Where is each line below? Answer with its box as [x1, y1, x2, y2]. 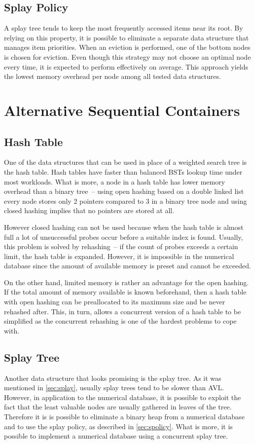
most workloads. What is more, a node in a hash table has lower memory [4, 176, 225, 186]
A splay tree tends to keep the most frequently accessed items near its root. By [4, 23, 243, 33]
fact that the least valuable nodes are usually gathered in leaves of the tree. [4, 402, 232, 412]
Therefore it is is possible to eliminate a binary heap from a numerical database [4, 411, 245, 422]
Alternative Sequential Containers [4, 100, 240, 120]
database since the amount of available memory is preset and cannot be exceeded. [4, 260, 251, 271]
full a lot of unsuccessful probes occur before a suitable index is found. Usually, [4, 231, 243, 242]
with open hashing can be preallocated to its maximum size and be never [4, 296, 225, 307]
